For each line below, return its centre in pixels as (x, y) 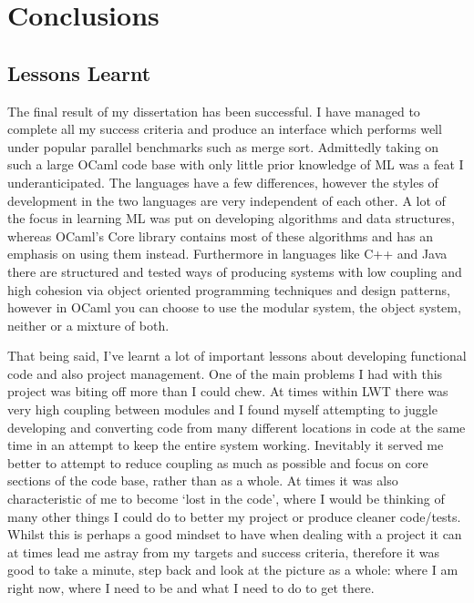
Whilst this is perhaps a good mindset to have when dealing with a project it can (235, 534)
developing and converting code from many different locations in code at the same (237, 427)
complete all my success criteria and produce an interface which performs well (225, 129)
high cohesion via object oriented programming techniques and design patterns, (229, 289)
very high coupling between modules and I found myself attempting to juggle (222, 409)
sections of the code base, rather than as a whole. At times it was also (203, 480)
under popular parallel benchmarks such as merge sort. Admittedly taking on (223, 146)
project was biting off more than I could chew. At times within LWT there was (228, 391)
